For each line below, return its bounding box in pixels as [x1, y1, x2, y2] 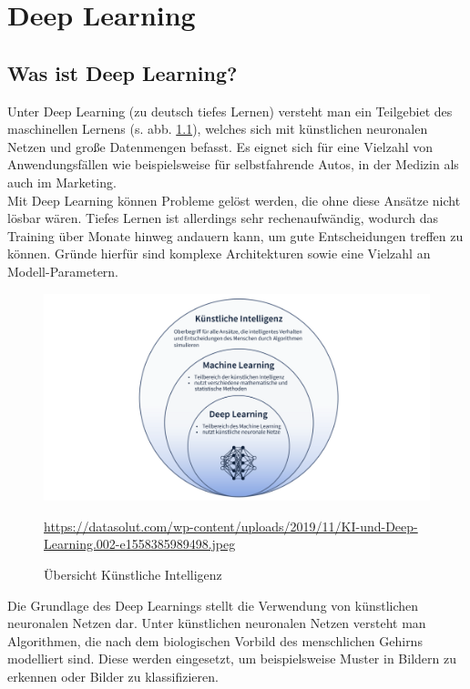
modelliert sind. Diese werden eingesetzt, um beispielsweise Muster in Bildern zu [7, 649, 456, 668]
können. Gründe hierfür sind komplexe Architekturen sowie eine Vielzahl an [7, 244, 431, 263]
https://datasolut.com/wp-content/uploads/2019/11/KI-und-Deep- [44, 516, 418, 535]
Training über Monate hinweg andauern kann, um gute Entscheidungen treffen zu [7, 226, 464, 245]
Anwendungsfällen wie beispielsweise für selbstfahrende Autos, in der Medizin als [7, 155, 459, 174]
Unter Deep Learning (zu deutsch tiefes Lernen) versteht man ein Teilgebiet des [7, 101, 453, 120]
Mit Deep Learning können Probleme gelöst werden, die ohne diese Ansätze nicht [7, 190, 461, 209]
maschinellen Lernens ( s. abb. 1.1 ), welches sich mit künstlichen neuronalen [7, 119, 428, 138]
